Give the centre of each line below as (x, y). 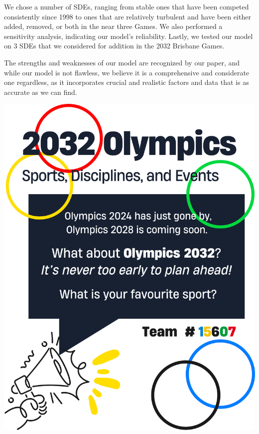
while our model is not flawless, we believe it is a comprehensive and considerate (127, 72)
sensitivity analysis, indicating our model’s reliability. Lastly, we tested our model (129, 36)
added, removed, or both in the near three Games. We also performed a (113, 26)
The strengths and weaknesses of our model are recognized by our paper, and (122, 62)
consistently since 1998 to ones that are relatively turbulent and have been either (128, 16)
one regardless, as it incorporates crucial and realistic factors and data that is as (127, 82)
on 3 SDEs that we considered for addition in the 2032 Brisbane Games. (114, 46)
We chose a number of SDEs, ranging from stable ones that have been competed (127, 6)
